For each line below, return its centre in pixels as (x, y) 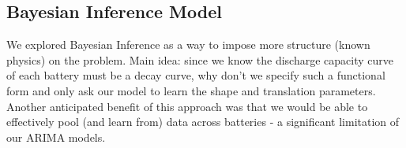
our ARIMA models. (56, 137)
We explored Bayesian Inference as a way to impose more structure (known (188, 44)
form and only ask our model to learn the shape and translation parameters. (191, 90)
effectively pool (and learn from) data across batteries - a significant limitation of (203, 122)
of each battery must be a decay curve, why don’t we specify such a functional (196, 75)
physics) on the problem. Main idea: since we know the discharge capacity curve (200, 59)
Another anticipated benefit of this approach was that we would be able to (187, 106)
